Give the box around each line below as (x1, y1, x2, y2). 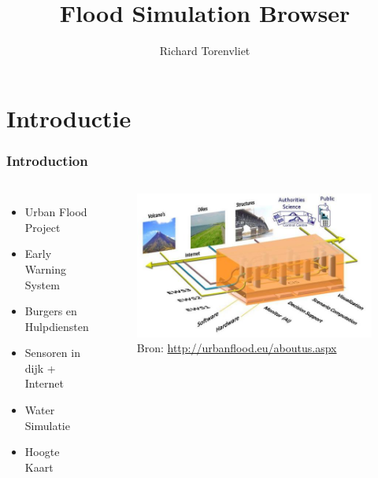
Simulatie (24, 417, 70, 433)
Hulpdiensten (24, 318, 89, 334)
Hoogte (24, 443, 60, 460)
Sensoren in (24, 344, 80, 361)
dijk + (24, 359, 56, 376)
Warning (24, 260, 66, 277)
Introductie (6, 101, 132, 134)
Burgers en (24, 303, 77, 319)
